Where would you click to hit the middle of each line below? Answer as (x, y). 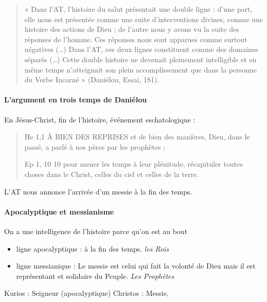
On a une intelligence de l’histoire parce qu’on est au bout (96, 231)
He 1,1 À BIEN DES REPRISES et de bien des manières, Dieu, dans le (137, 137)
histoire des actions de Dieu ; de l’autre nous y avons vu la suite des (132, 29)
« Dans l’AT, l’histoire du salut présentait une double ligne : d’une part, (138, 9)
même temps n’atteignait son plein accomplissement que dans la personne (140, 69)
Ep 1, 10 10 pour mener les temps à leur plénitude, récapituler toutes (133, 164)
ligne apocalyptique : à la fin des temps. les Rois (93, 248)
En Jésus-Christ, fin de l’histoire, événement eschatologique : (100, 119)
